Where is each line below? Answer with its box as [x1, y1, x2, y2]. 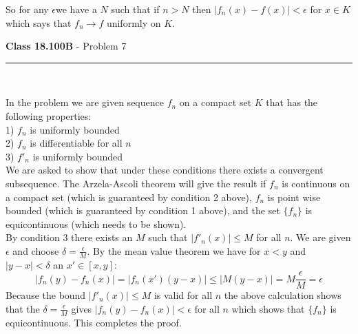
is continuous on [282, 176, 350, 190]
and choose [12, 243, 59, 258]
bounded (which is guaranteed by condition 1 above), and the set [6, 203, 280, 218]
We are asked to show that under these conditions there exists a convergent [6, 163, 324, 177]
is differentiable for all [30, 136, 123, 150]
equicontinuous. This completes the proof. [6, 315, 182, 329]
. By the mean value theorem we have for [87, 243, 261, 258]
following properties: [6, 108, 92, 123]
